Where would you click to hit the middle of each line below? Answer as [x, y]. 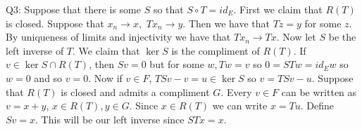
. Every [236, 91]
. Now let [296, 37]
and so [48, 77]
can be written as [319, 91]
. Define [317, 106]
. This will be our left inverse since [110, 119]
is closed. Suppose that [55, 23]
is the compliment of [216, 50]
